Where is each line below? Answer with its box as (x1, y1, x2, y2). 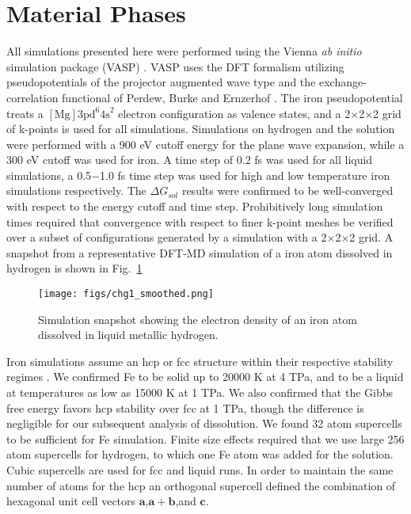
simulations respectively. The (6, 182, 147, 199)
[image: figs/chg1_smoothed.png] (38, 288, 214, 300)
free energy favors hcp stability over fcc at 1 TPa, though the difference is (6, 399, 364, 416)
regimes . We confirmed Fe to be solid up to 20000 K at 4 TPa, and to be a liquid (6, 368, 404, 385)
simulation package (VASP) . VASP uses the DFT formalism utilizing (6, 58, 344, 74)
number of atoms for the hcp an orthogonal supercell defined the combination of (6, 477, 396, 493)
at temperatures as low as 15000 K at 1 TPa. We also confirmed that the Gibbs (6, 384, 394, 401)
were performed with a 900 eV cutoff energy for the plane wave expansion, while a (6, 135, 405, 152)
